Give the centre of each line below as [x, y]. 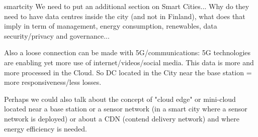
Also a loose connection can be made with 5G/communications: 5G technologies [127, 52]
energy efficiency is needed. [46, 128]
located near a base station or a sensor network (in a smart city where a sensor [126, 109]
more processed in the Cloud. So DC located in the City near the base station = [128, 72]
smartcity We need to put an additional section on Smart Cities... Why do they [127, 6]
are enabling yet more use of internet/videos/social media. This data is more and [129, 62]
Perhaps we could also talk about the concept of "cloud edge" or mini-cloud [120, 99]
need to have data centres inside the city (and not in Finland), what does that [125, 16]
